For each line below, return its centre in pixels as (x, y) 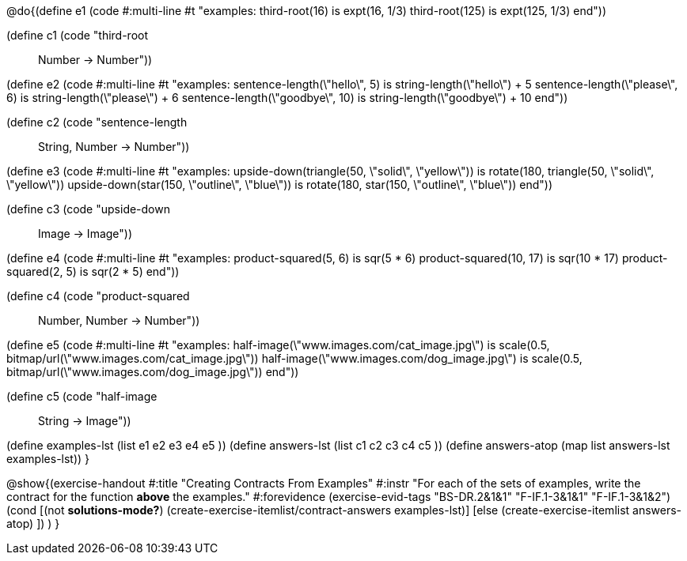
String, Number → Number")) (114, 147)
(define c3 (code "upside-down (88, 209)
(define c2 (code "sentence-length (97, 122)
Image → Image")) (85, 233)
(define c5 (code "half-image (82, 396)
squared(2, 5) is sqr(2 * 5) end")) (93, 271)
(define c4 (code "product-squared (98, 296)
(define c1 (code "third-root (78, 35)
